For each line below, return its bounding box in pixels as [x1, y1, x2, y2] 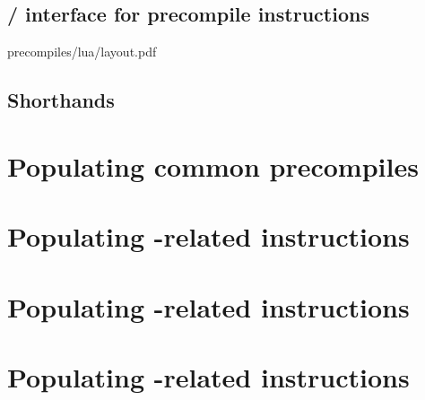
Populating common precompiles [7, 147, 419, 184]
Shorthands [7, 86, 115, 114]
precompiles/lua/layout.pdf [7, 42, 157, 61]
